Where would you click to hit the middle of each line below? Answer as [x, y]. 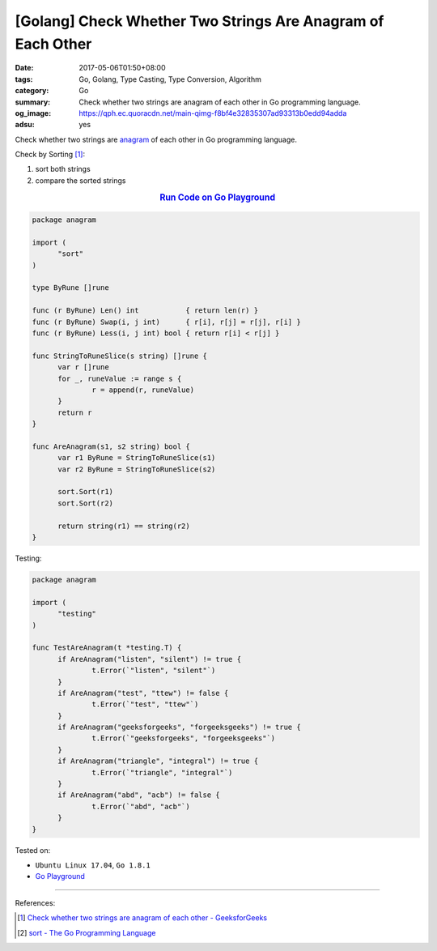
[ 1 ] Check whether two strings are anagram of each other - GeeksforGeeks [142, 918]
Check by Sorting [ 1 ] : [50, 155]
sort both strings [63, 169]
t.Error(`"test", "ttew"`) [145, 704]
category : [32, 91]
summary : [33, 102]
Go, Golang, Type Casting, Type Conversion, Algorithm [170, 79]
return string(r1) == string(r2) [124, 526]
